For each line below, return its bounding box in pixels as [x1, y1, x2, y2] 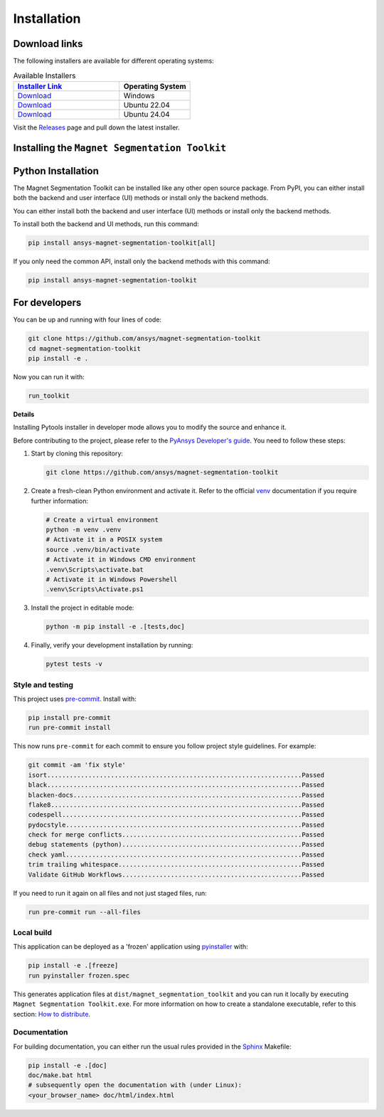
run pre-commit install [28, 724, 112, 732]
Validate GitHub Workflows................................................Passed [28, 870, 325, 879]
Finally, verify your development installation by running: [31, 641, 193, 650]
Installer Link [17, 81, 63, 91]
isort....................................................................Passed [28, 771, 325, 779]
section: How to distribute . [13, 1010, 91, 1018]
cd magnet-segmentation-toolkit [28, 344, 142, 352]
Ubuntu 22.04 [123, 100, 171, 110]
